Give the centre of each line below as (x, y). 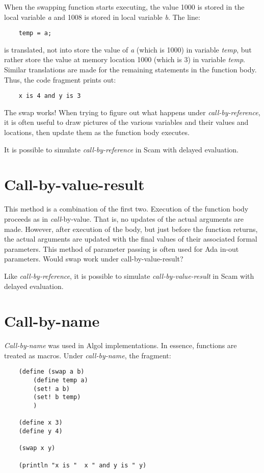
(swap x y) (37, 448)
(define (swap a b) (51, 372)
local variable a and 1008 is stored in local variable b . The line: (102, 17)
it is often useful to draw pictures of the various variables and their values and (126, 122)
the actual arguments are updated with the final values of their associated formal (131, 239)
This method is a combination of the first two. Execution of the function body (126, 209)
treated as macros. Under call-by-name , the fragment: (88, 355)
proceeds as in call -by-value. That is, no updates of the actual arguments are (124, 218)
